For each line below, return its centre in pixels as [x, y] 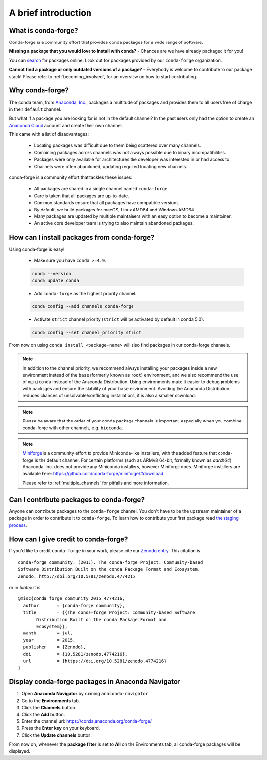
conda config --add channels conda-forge [83, 307]
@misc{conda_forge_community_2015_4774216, [71, 599]
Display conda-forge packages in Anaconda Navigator [95, 682]
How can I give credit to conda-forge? [68, 539]
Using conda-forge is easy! [37, 249]
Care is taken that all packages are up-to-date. [81, 196]
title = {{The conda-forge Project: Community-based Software [109, 612]
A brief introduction [50, 13]
